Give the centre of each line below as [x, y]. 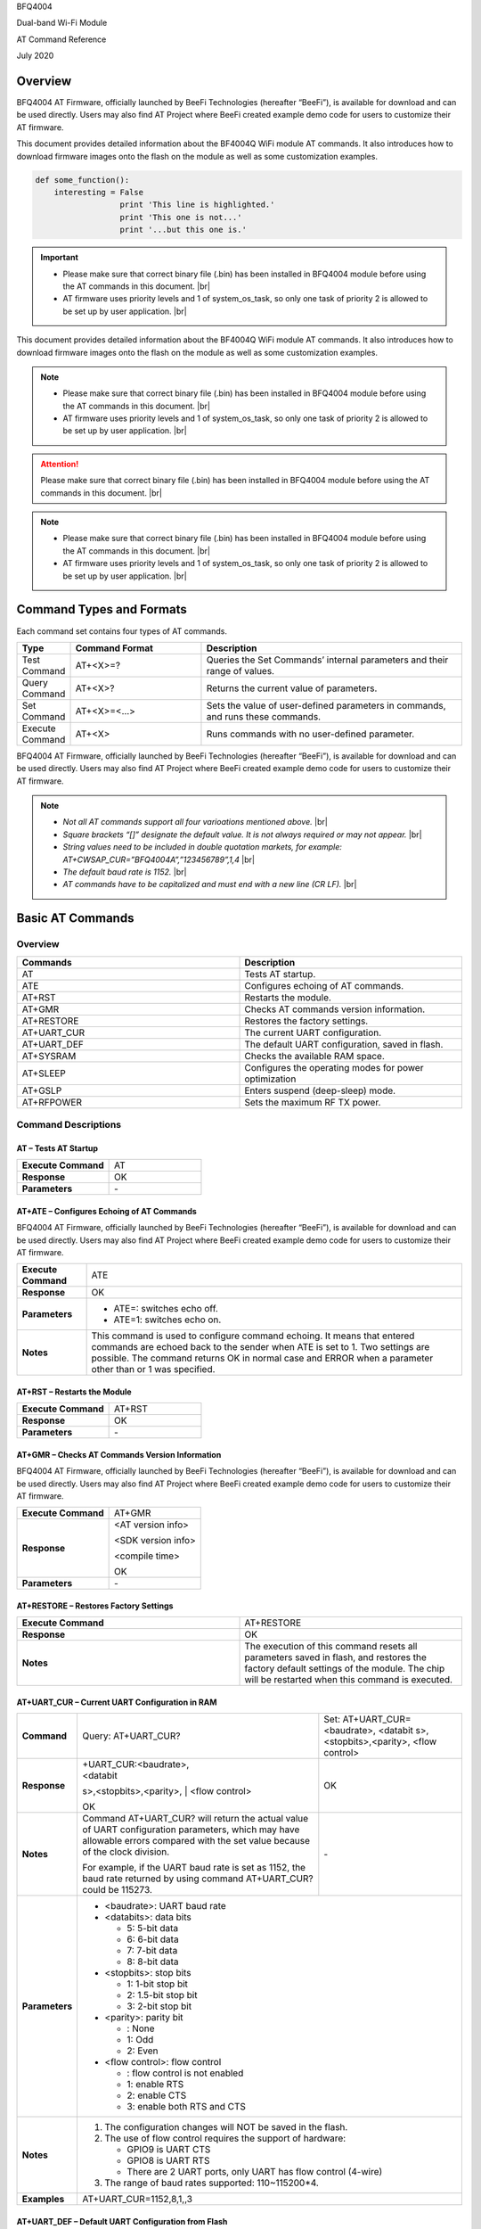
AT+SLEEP [44, 1073]
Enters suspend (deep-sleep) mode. [320, 1090]
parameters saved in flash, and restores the [336, 1657]
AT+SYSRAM [49, 1056]
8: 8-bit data [153, 1962]
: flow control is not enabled [185, 2073]
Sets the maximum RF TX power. [313, 1102]
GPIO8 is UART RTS [168, 2160]
